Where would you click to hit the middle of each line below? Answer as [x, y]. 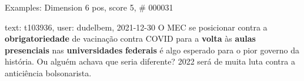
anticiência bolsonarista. [48, 72]
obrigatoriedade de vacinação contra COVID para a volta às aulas [130, 38]
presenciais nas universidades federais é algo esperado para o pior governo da [152, 50]
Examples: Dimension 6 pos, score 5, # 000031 [89, 7]
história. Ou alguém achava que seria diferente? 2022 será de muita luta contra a [150, 61]
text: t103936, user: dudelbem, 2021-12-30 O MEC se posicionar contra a [136, 27]
